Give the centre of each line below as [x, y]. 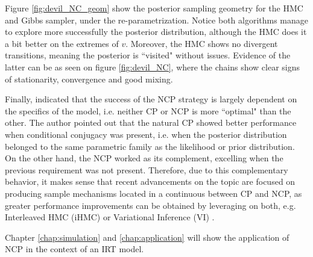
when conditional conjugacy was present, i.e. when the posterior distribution [146, 134]
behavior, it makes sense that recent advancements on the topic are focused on [150, 181]
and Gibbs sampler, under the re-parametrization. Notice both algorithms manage [157, 20]
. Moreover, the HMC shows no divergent [202, 43]
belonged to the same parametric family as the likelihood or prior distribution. [150, 146]
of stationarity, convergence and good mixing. [89, 79]
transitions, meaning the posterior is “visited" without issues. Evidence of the [148, 55]
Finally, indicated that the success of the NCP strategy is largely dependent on [151, 99]
